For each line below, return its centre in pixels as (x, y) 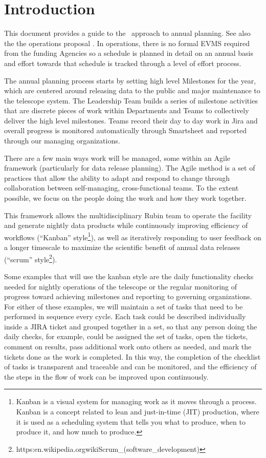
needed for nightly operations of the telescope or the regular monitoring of (121, 286)
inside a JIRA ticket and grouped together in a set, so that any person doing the (131, 326)
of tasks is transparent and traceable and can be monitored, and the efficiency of (130, 367)
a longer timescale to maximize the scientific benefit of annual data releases (122, 247)
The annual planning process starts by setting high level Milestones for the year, (130, 80)
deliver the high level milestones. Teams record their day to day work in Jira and (131, 120)
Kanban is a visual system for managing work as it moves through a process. (136, 401)
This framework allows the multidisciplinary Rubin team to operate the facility (128, 215)
